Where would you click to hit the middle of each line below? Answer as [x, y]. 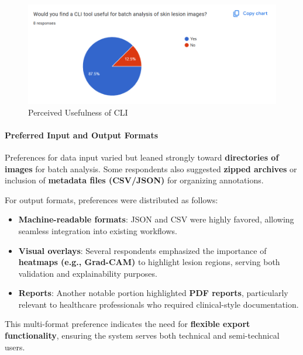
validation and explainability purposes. [88, 273]
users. [15, 347]
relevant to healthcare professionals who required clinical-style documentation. [159, 304]
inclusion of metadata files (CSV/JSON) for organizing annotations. [134, 180]
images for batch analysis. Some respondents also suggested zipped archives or [151, 168]
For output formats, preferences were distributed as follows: [111, 199]
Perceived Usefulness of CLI [78, 112]
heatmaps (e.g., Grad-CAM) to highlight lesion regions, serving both [149, 262]
